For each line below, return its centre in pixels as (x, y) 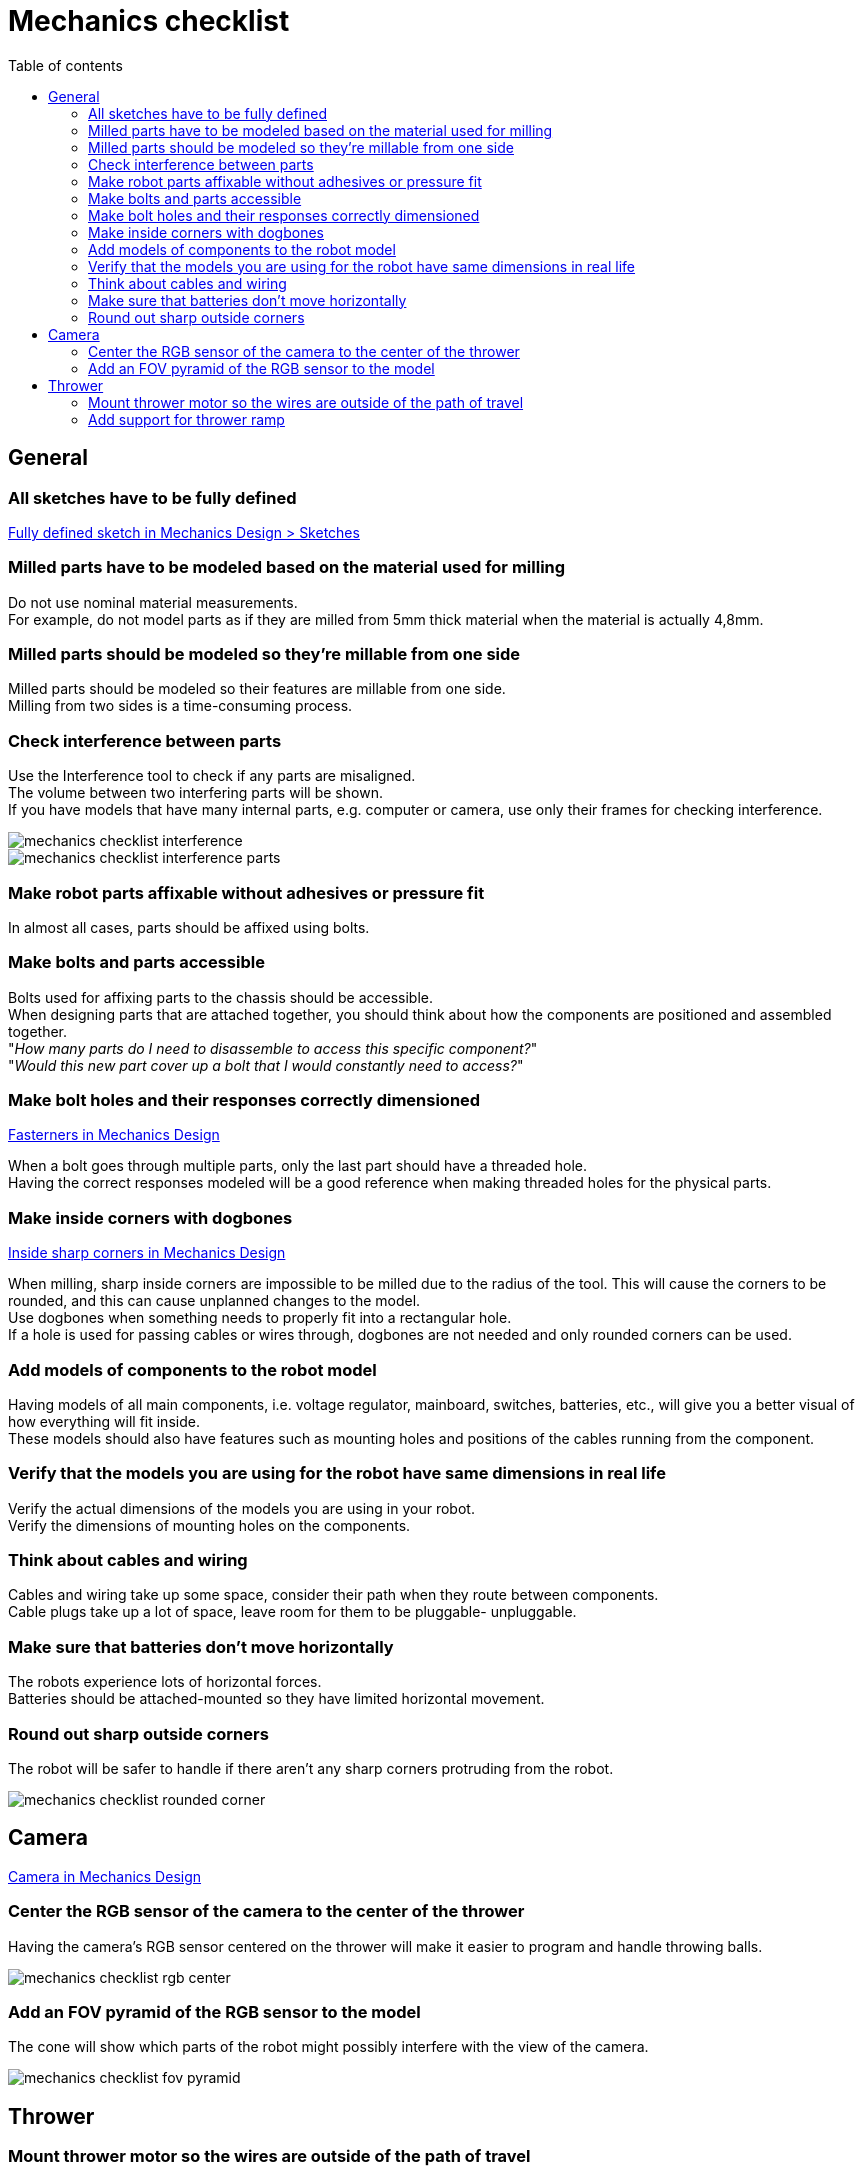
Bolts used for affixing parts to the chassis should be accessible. (220, 997)
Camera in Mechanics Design (105, 1876)
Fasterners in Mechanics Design (114, 1135)
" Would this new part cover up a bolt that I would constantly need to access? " (266, 1065)
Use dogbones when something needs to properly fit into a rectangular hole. (260, 1318)
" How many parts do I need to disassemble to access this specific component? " (273, 1048)
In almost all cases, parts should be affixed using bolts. (189, 927)
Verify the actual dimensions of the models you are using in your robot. (241, 1508)
